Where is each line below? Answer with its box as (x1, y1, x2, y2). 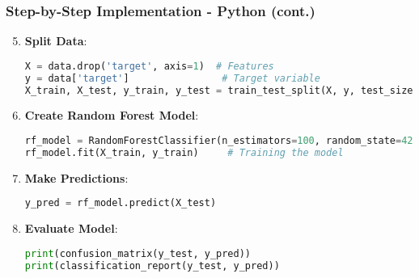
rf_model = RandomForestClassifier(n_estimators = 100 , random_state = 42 (24, 135, 413, 147)
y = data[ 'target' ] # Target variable (24, 72, 320, 84)
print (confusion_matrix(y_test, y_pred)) (24, 247, 251, 259)
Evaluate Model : (24, 220, 118, 237)
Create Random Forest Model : (24, 107, 199, 124)
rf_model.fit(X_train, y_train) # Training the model (24, 146, 344, 158)
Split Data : (24, 32, 87, 49)
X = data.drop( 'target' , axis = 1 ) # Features (24, 60, 274, 72)
